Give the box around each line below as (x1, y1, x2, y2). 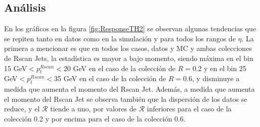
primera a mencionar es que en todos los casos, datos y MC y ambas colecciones (4, 43, 252, 53)
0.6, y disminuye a (183, 73, 240, 84)
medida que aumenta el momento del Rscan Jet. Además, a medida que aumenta (4, 84, 255, 94)
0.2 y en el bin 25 (192, 62, 246, 73)
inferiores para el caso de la (147, 103, 232, 114)
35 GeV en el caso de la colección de (54, 73, 166, 84)
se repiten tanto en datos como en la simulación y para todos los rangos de (4, 33, 236, 43)
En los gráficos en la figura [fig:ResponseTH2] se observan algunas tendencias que (4, 23, 256, 34)
